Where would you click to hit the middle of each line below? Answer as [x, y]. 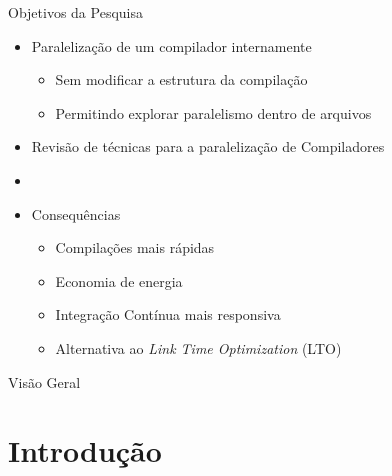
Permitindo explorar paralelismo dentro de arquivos [213, 112]
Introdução [85, 450]
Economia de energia [119, 280]
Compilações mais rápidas [135, 247]
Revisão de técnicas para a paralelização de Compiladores [208, 146]
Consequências [76, 213]
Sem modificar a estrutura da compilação [181, 79]
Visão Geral [44, 381]
